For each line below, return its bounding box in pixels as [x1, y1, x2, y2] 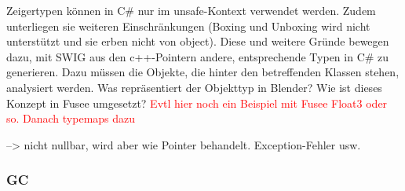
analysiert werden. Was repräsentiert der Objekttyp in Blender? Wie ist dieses [6, 79, 382, 95]
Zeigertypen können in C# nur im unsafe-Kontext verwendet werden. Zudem [6, 2, 376, 18]
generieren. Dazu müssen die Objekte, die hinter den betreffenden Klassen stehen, [6, 64, 400, 80]
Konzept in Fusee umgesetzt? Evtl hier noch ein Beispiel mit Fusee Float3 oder [6, 94, 388, 111]
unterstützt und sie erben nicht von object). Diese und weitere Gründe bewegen [6, 33, 389, 50]
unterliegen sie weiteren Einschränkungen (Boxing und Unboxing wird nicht [6, 17, 370, 34]
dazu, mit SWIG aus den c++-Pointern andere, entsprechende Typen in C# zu [6, 48, 389, 64]
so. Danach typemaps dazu [6, 110, 136, 127]
